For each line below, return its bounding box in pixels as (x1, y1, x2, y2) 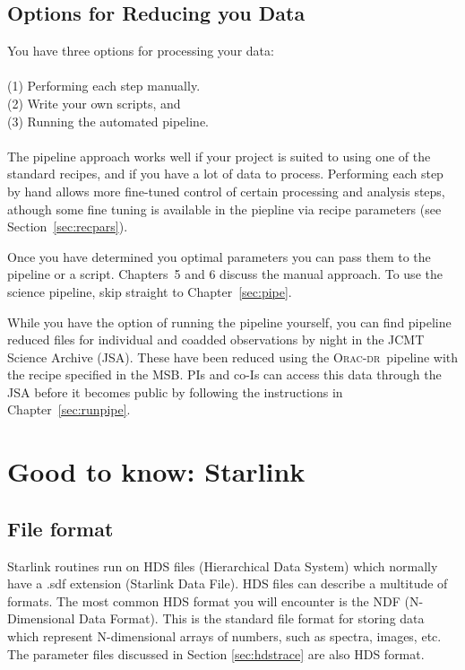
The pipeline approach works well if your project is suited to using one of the (7, 146, 431, 165)
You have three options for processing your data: (7, 41, 274, 60)
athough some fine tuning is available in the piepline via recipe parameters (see (7, 199, 442, 218)
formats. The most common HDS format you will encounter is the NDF (7, 591, 400, 610)
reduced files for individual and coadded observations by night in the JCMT (7, 330, 425, 349)
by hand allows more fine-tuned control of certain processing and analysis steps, (7, 181, 445, 200)
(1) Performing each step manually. (7, 76, 201, 95)
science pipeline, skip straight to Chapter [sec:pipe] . (7, 282, 292, 300)
